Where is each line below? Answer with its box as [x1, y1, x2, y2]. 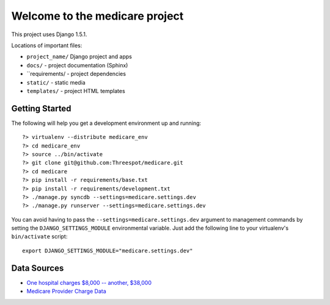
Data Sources [11, 263, 64, 273]
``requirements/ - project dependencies [26, 70, 127, 78]
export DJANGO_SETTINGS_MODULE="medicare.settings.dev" [22, 247, 193, 254]
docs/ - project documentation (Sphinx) [26, 61, 128, 69]
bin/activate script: [11, 233, 68, 240]
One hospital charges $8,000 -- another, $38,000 [26, 279, 152, 286]
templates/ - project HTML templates [26, 87, 125, 94]
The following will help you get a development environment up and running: [11, 119, 202, 127]
